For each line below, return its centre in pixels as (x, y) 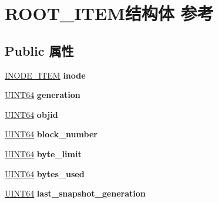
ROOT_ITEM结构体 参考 (109, 13)
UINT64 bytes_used (45, 173)
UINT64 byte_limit (43, 153)
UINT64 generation (43, 95)
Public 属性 (39, 50)
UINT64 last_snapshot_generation (75, 193)
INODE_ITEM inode (45, 75)
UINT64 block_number (51, 134)
